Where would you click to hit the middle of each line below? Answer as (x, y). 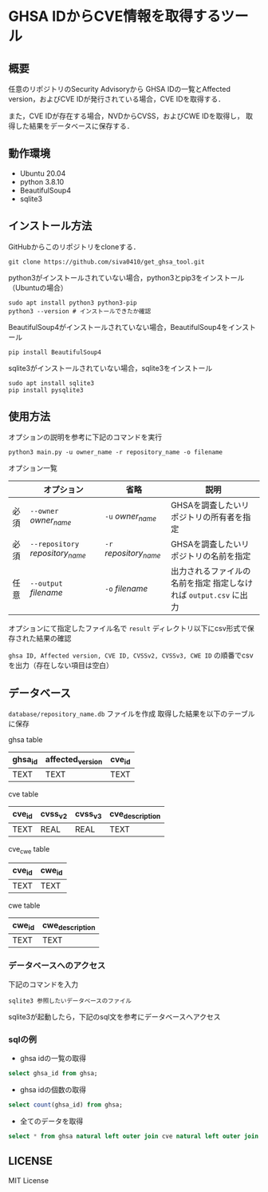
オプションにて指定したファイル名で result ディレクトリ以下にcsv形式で (128, 629)
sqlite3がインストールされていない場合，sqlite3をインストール (110, 368)
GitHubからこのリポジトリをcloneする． (74, 246)
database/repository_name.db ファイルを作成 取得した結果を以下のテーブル (132, 714)
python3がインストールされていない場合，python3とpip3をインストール (126, 277)
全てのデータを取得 (51, 1121)
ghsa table (26, 740)
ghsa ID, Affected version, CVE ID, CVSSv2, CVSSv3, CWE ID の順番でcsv (131, 655)
